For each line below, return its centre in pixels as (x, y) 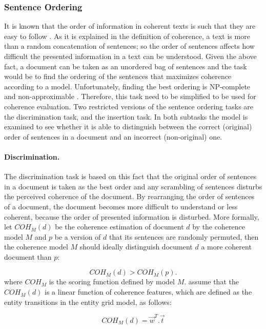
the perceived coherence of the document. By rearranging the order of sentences (129, 196)
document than (28, 256)
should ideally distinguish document (136, 247)
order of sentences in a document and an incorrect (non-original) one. (113, 136)
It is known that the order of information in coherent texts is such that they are (130, 26)
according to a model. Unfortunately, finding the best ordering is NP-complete (127, 86)
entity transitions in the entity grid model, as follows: (88, 302)
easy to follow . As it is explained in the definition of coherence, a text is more (127, 36)
